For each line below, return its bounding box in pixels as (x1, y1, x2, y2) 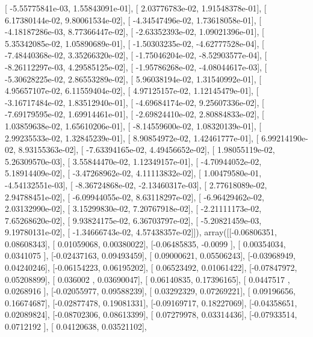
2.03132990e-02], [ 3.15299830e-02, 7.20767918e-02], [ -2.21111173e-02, (5, 202, 262, 215)
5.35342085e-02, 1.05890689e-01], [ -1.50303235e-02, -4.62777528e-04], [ (5, 37, 264, 49)
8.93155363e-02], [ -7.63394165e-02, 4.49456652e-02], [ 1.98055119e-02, (18, 143, 275, 156)
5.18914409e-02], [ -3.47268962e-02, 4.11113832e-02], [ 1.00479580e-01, (5, 167, 262, 179)
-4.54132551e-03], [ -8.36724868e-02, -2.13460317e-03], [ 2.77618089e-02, (5, 178, 267, 191)
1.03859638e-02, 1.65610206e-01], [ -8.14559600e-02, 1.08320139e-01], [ (5, 119, 262, 132)
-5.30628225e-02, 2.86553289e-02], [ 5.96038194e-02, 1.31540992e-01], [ (5, 72, 262, 85)
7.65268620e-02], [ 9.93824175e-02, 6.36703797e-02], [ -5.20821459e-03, (5, 214, 262, 226)
